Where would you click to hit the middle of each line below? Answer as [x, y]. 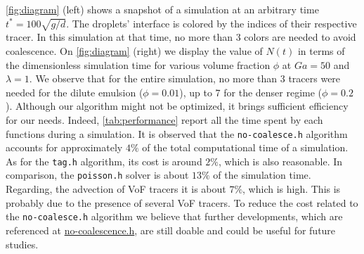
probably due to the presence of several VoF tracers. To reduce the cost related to [182, 202]
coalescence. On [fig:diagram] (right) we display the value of [134, 50]
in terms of [321, 50]
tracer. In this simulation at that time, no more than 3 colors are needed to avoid [181, 37]
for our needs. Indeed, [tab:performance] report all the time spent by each [164, 119]
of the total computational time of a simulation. [245, 147]
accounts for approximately [64, 147]
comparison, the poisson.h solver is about [97, 175]
